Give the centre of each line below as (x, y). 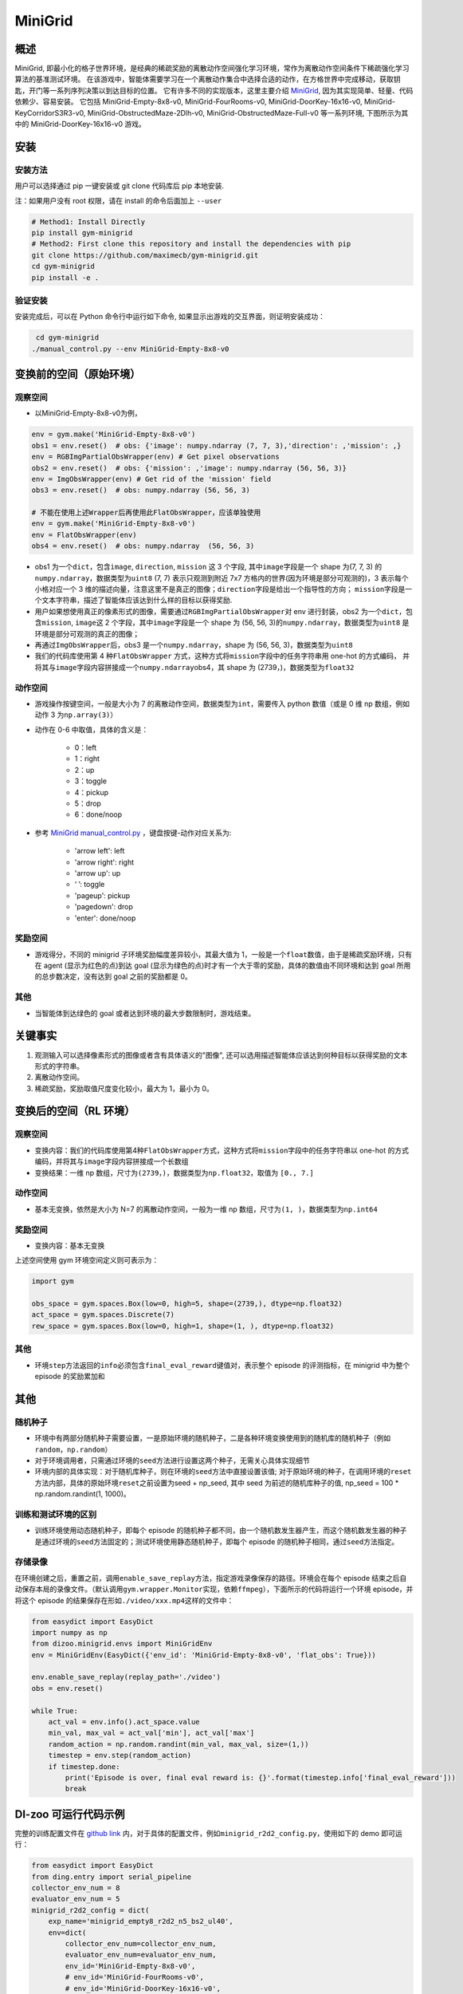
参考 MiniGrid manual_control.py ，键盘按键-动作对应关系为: (133, 833)
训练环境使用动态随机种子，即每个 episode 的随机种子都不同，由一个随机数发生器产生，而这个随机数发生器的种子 (221, 1531)
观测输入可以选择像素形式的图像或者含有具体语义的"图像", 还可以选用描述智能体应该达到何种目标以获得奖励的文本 (221, 1055)
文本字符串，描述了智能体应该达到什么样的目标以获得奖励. (137, 600)
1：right (87, 759)
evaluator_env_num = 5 (76, 1899)
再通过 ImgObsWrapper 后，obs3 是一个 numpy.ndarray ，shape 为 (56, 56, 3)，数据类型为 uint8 (194, 644)
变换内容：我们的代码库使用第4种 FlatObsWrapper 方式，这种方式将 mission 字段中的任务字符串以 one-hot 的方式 (222, 1150)
